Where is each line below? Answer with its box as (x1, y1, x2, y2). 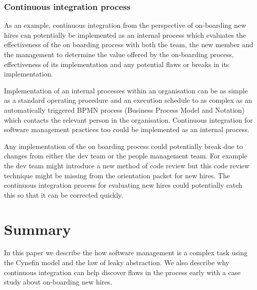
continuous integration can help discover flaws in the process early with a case (4, 267, 241, 277)
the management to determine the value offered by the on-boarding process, (4, 49, 234, 59)
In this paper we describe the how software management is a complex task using (4, 247, 248, 258)
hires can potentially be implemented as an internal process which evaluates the (4, 29, 246, 40)
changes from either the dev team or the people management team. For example (4, 150, 248, 161)
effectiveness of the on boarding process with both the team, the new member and (4, 39, 254, 50)
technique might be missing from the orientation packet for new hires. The (4, 170, 230, 180)
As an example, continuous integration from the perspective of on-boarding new (4, 20, 246, 30)
